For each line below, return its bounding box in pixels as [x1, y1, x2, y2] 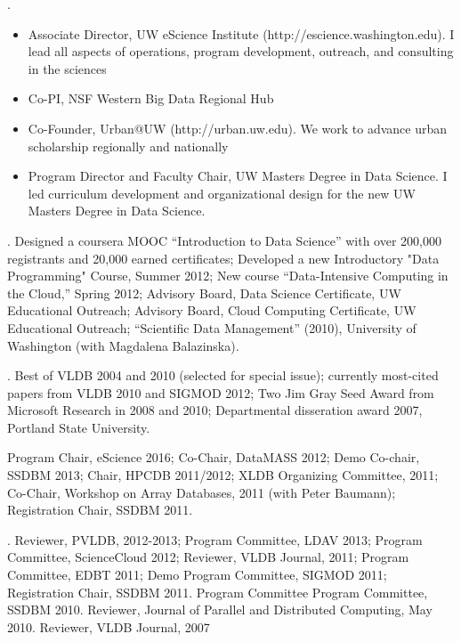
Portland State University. [7, 418, 150, 436]
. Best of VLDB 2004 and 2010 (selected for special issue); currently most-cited [7, 366, 439, 385]
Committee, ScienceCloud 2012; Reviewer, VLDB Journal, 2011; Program [7, 548, 409, 566]
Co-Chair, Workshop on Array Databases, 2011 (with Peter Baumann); [7, 483, 396, 501]
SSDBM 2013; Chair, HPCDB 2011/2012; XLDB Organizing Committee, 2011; [7, 466, 439, 484]
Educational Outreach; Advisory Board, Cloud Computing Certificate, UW [7, 301, 417, 320]
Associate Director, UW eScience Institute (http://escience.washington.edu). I [28, 24, 455, 43]
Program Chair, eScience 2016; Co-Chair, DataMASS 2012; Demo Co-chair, [7, 448, 420, 467]
